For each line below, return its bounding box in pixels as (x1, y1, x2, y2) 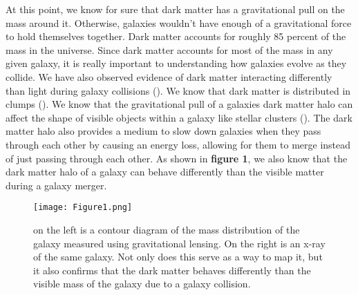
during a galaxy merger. (6, 178, 107, 192)
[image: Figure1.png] (33, 202, 133, 213)
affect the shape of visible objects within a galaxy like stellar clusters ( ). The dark (6, 110, 352, 124)
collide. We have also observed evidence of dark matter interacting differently (6, 69, 332, 84)
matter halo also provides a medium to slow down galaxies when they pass (6, 124, 321, 138)
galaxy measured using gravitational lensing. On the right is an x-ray (33, 236, 326, 250)
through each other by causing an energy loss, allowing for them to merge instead (6, 137, 351, 151)
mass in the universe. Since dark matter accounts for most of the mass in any (6, 42, 333, 57)
